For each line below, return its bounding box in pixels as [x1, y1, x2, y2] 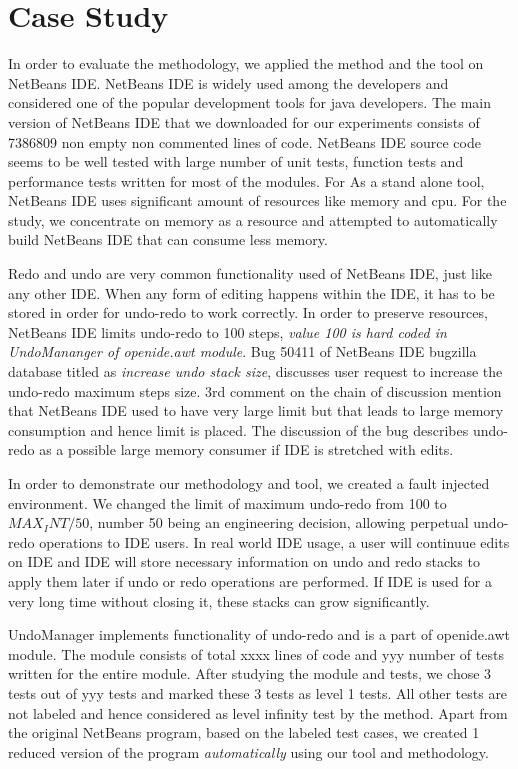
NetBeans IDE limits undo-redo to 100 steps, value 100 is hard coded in [8, 321, 447, 342]
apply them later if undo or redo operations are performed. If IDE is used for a [8, 570, 492, 591]
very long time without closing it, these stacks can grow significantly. [8, 590, 430, 611]
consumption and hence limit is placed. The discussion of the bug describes [8, 419, 469, 440]
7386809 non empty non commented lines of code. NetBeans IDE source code [8, 131, 481, 152]
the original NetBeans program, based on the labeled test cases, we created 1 [8, 722, 480, 743]
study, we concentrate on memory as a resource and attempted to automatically [8, 209, 498, 230]
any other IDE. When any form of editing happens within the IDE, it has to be [8, 282, 495, 303]
